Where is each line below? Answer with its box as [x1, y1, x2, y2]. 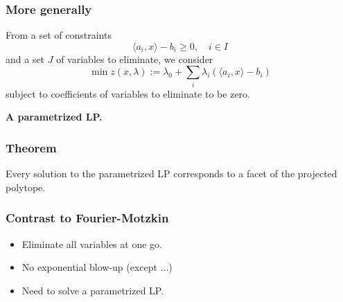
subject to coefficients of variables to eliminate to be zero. [6, 86, 250, 100]
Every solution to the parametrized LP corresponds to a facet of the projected [6, 166, 337, 181]
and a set [6, 51, 45, 66]
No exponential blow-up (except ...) [21, 260, 173, 274]
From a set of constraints [6, 28, 112, 42]
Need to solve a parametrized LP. [21, 283, 164, 297]
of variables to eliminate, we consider [56, 51, 213, 66]
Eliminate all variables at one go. [21, 236, 162, 251]
